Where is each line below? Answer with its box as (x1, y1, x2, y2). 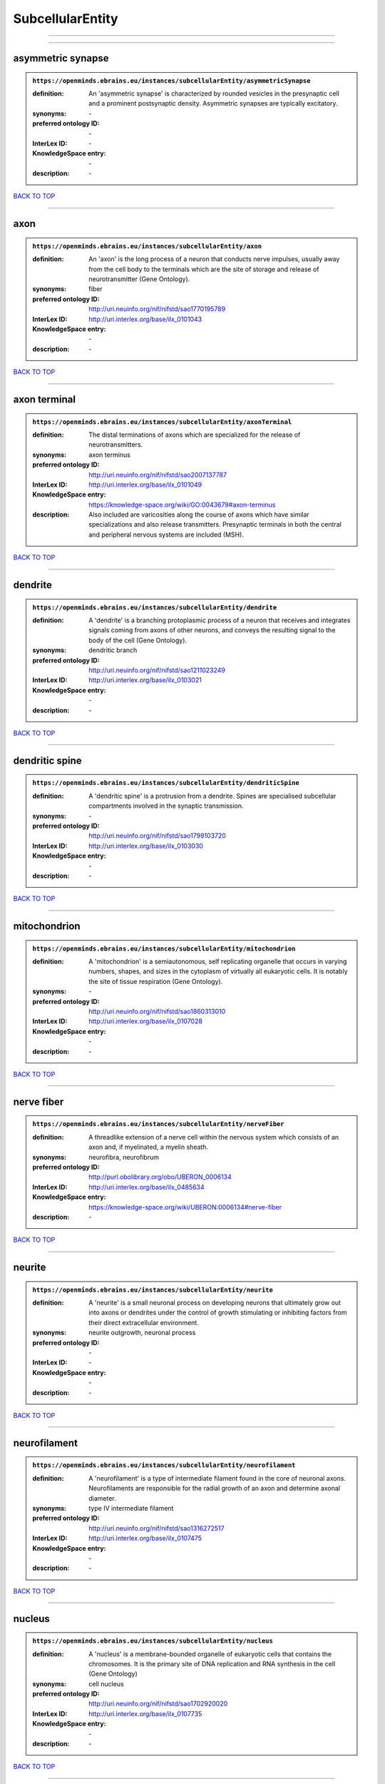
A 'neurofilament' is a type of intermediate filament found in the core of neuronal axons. (88, 1474, 346, 1482)
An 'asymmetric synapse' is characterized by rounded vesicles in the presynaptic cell (88, 89, 340, 98)
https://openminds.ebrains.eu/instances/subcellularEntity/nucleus (32, 1637, 274, 1645)
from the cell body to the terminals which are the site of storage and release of (88, 265, 320, 273)
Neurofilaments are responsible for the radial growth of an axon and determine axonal (88, 1484, 340, 1493)
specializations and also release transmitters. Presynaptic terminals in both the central (88, 520, 342, 529)
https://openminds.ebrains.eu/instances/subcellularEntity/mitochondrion (32, 944, 296, 953)
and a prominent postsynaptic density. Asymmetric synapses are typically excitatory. (88, 99, 338, 108)
